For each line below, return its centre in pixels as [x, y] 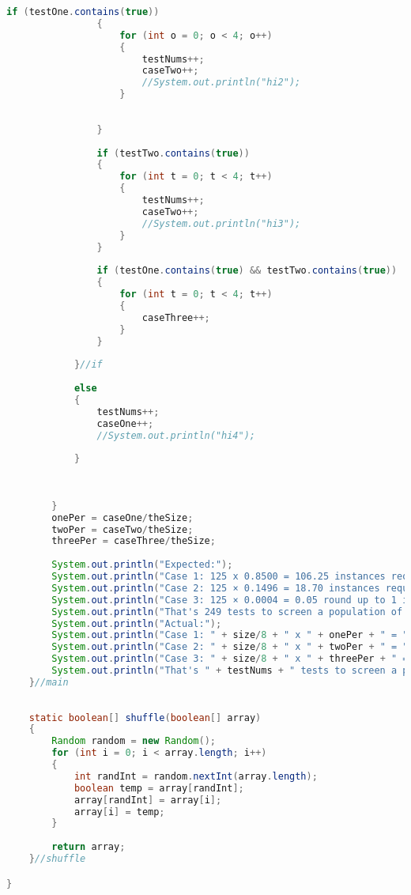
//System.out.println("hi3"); [221, 223]
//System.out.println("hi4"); [176, 435]
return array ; [89, 847]
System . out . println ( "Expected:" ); [142, 565]
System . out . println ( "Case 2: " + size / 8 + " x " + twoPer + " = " [230, 647]
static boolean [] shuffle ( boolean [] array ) [145, 718]
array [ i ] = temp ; [119, 812]
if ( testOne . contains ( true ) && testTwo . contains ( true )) [247, 271]
